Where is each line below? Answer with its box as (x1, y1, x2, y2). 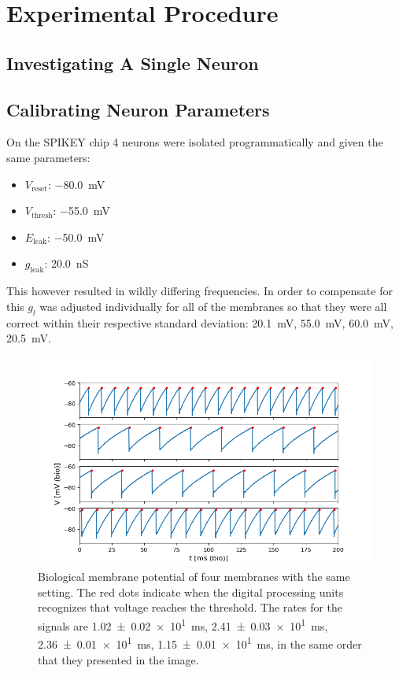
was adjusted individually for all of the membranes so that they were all (39, 298, 387, 314)
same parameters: (6, 149, 91, 165)
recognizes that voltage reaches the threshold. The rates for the (38, 599, 343, 616)
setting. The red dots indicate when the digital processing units (38, 583, 344, 600)
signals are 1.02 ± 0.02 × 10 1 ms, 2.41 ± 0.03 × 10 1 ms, (38, 616, 328, 634)
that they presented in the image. (38, 651, 199, 667)
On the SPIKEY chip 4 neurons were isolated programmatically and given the (6, 134, 383, 150)
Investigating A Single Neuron (6, 50, 259, 75)
